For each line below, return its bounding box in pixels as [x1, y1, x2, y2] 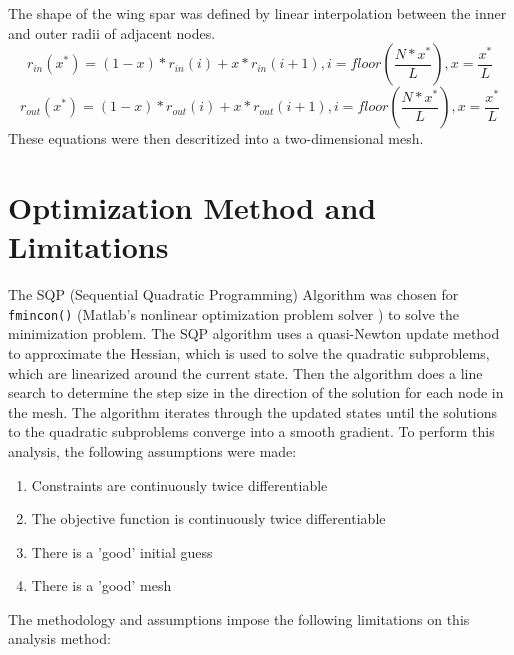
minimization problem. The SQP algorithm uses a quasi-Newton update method [8, 323, 500, 344]
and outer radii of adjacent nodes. [8, 22, 216, 43]
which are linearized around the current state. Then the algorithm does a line [8, 362, 483, 383]
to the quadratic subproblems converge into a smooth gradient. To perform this [8, 421, 495, 442]
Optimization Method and [8, 186, 377, 227]
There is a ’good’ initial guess [31, 541, 213, 562]
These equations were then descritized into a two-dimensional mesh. [8, 128, 424, 149]
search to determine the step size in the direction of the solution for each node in [8, 382, 504, 403]
